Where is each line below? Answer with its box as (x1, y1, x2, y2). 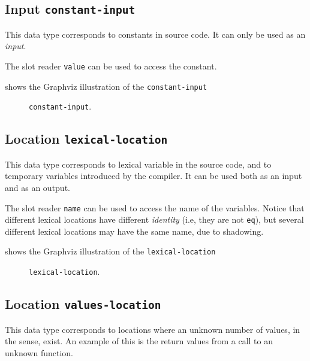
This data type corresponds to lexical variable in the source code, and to (5, 157, 272, 170)
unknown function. (5, 346, 73, 359)
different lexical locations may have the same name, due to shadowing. (5, 225, 264, 237)
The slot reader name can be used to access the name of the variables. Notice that (5, 201, 305, 214)
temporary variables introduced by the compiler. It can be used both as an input (5, 169, 302, 182)
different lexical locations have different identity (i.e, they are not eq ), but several (5, 213, 304, 226)
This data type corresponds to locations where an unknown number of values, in (5, 323, 300, 335)
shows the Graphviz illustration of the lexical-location (5, 245, 216, 257)
